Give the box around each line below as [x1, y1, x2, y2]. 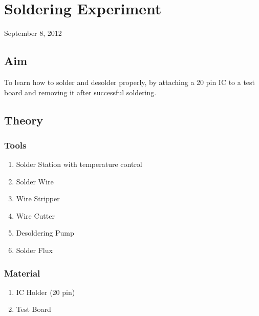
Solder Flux [16, 245, 53, 256]
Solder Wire [16, 176, 54, 186]
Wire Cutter [16, 210, 55, 221]
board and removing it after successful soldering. [4, 87, 157, 97]
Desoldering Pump [16, 227, 74, 238]
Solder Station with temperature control [16, 159, 142, 170]
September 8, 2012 [4, 28, 62, 38]
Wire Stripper [16, 193, 60, 204]
